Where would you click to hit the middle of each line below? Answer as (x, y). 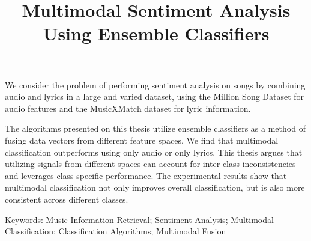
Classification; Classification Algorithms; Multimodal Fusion (116, 231)
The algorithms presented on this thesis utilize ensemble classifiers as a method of (155, 128)
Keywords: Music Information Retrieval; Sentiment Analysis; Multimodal (139, 219)
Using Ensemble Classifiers (156, 33)
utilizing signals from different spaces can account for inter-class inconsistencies (150, 164)
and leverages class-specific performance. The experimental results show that (146, 175)
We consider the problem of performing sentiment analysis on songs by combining (155, 84)
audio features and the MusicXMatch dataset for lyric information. (128, 108)
